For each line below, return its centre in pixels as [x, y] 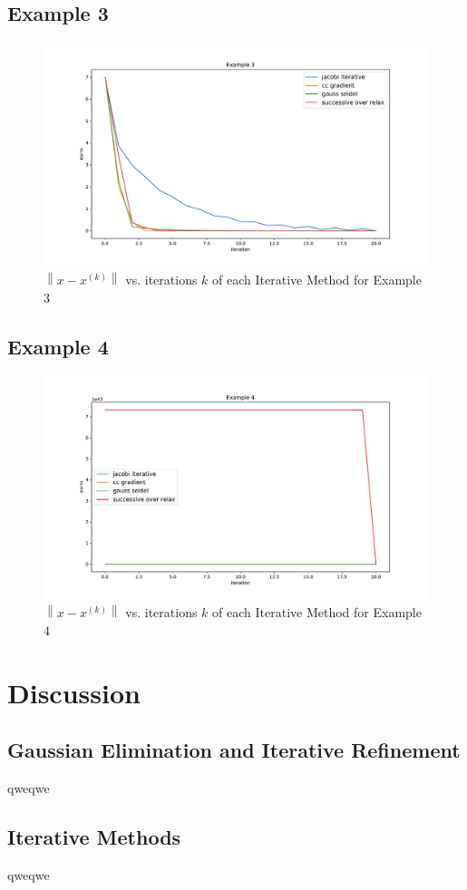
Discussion [74, 692]
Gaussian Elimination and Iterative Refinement [234, 750]
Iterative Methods [94, 836]
